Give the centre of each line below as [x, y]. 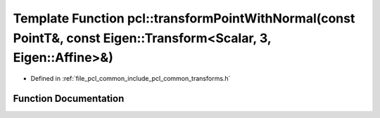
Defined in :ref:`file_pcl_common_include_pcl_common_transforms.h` [131, 79]
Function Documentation [69, 98]
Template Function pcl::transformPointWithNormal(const [184, 18]
